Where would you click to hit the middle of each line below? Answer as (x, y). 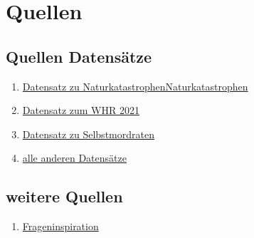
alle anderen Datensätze (74, 158)
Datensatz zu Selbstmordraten (88, 134)
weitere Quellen (64, 196)
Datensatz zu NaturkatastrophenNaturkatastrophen (135, 86)
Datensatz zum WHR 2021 (81, 110)
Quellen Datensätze (79, 56)
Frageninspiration (60, 226)
